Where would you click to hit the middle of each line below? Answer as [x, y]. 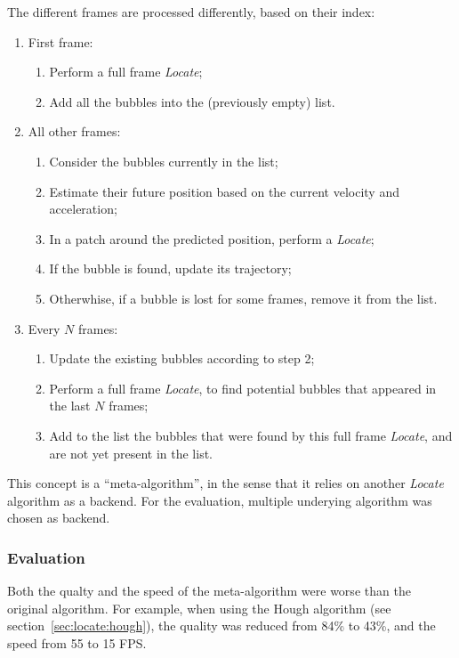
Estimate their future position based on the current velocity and [224, 191]
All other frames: [74, 131]
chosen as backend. [59, 518]
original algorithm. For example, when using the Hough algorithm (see [199, 608]
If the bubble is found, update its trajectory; [170, 268]
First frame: [60, 41]
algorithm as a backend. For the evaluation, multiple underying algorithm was [220, 500]
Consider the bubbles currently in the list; [164, 161]
